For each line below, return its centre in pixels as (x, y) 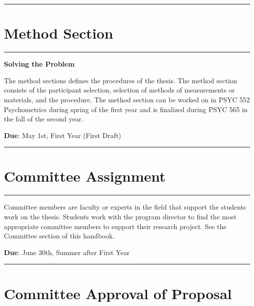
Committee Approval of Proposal (118, 293)
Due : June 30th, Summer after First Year (67, 252)
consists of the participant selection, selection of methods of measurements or (119, 90)
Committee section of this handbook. (59, 236)
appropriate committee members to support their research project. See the (115, 226)
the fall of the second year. (44, 119)
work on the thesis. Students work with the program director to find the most (120, 216)
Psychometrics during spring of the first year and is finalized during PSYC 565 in (126, 109)
